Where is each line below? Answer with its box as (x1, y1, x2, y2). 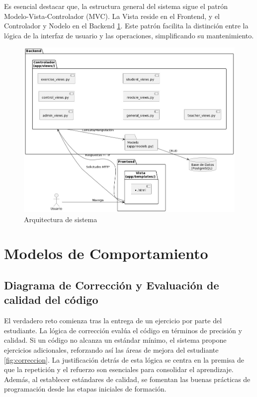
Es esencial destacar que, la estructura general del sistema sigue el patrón (4, 1, 228, 11)
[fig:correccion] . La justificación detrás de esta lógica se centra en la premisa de (4, 354, 244, 365)
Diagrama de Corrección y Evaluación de (4, 277, 219, 292)
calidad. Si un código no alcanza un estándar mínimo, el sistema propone (4, 335, 227, 345)
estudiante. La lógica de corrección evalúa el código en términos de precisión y (4, 325, 242, 335)
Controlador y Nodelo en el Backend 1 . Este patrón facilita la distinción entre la (4, 20, 249, 31)
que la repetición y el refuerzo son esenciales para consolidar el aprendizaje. (4, 364, 234, 375)
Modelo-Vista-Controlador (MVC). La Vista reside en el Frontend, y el (4, 10, 220, 21)
